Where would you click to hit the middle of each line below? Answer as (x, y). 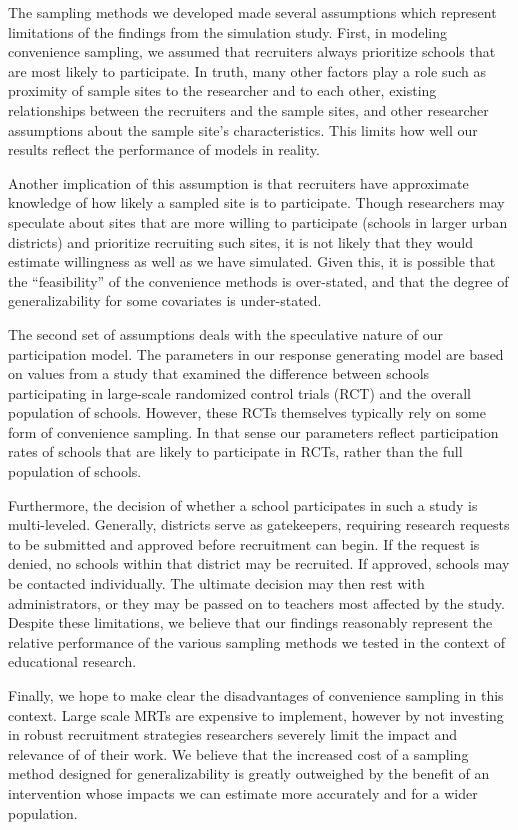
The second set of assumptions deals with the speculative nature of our (225, 333)
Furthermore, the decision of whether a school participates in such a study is (243, 504)
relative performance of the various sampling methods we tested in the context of (257, 641)
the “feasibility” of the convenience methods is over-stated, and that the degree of (258, 280)
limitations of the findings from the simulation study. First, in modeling (227, 31)
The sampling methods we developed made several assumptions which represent (252, 12)
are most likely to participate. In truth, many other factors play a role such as (247, 70)
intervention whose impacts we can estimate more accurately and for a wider (243, 792)
